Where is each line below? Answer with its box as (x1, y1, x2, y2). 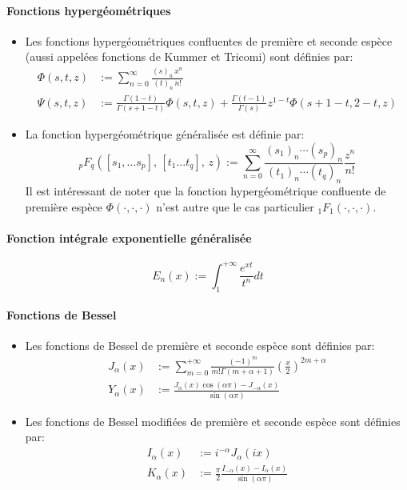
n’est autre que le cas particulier (156, 198, 314, 215)
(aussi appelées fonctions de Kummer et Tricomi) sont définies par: (25, 48, 353, 65)
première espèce (25, 198, 102, 215)
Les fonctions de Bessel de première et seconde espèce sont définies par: (25, 337, 375, 354)
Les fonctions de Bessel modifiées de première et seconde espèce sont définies (25, 412, 401, 429)
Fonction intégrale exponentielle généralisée (6, 230, 252, 247)
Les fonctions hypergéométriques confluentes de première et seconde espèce (25, 32, 393, 49)
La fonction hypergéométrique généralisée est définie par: (25, 126, 305, 143)
